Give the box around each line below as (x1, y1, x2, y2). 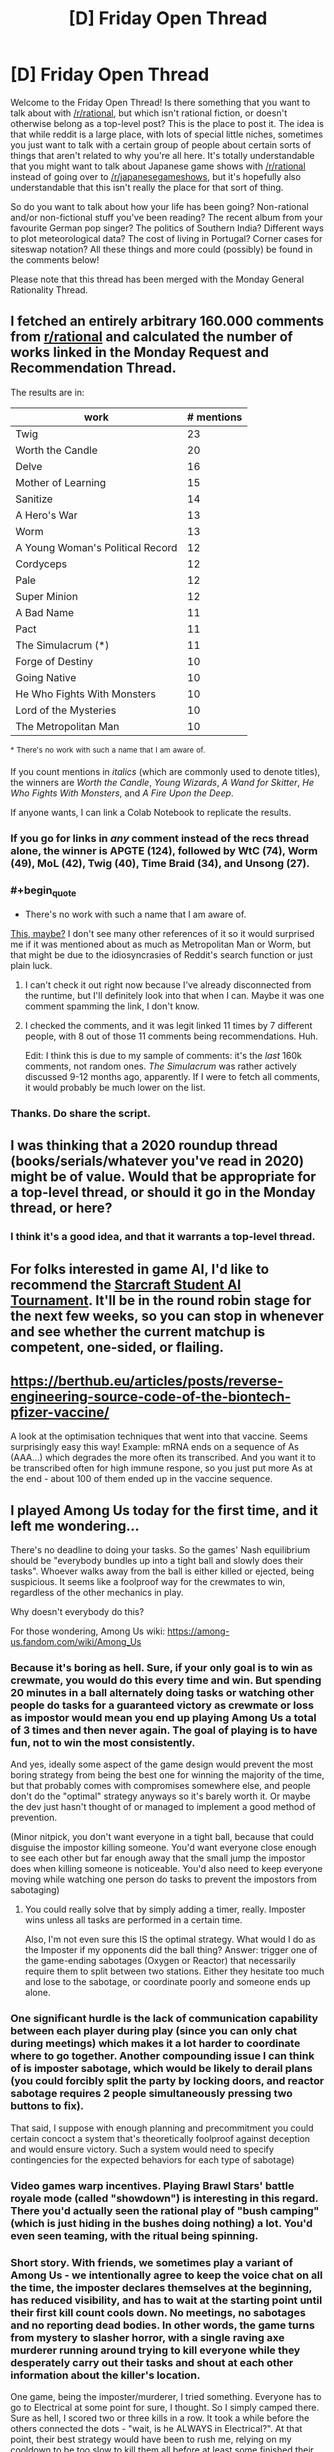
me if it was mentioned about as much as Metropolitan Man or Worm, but (10, 938, 312, 950)
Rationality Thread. (10, 283, 88, 296)
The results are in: (10, 386, 85, 398)
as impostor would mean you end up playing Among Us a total (10, 1711, 317, 1725)
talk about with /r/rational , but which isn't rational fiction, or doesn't (10, 107, 288, 119)
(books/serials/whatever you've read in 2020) (10, 1153, 305, 1170)
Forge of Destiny (15, 654, 94, 668)
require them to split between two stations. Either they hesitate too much (24, 1965, 325, 1977)
